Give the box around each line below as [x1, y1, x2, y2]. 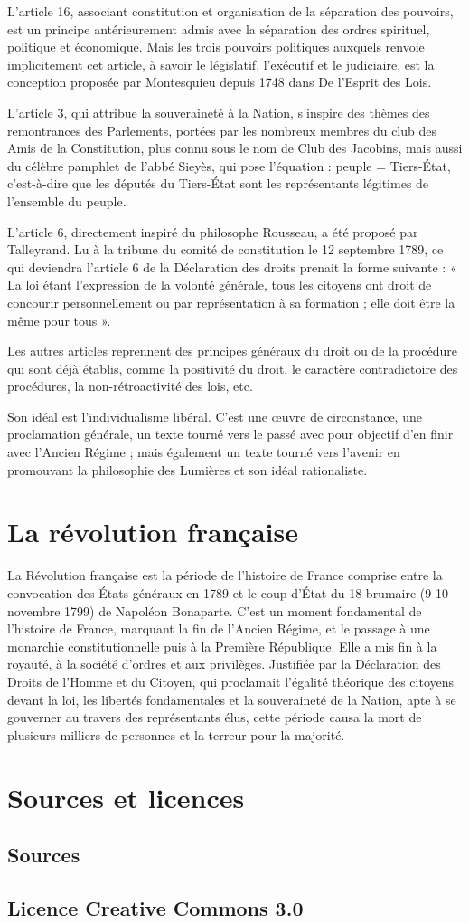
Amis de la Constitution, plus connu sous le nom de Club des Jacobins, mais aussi [7, 138, 463, 157]
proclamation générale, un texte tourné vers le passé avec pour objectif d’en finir [7, 424, 454, 443]
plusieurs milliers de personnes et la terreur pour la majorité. [7, 725, 345, 744]
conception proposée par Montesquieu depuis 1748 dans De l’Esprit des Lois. [7, 72, 432, 91]
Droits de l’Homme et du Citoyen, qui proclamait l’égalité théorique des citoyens [7, 671, 455, 690]
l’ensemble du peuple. [7, 191, 127, 210]
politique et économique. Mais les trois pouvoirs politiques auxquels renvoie [7, 37, 425, 56]
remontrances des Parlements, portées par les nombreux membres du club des [7, 120, 437, 139]
